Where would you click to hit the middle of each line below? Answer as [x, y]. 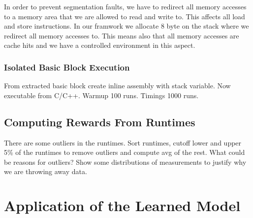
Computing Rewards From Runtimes [100, 122]
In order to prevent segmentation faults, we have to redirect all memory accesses [125, 6]
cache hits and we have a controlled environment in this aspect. [100, 45]
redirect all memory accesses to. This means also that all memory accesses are [122, 35]
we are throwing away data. [46, 171]
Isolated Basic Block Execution [67, 67]
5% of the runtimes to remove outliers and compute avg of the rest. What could [125, 152]
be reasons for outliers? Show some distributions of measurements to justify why [125, 162]
